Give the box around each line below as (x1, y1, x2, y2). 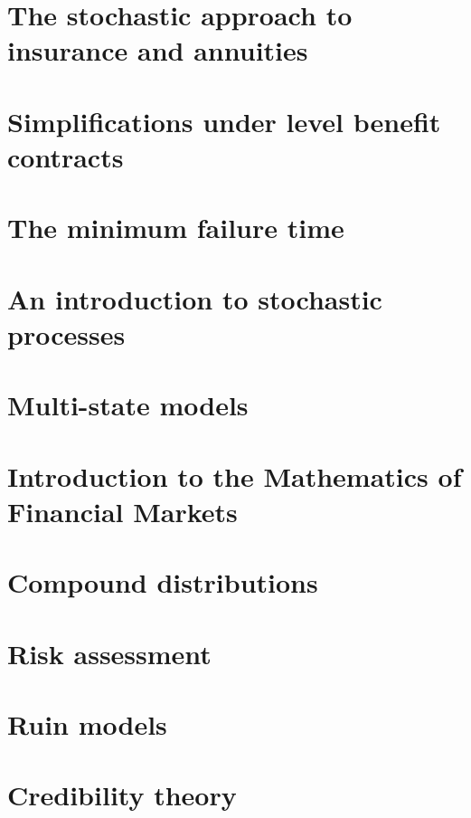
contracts (7, 138, 124, 175)
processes (7, 315, 126, 352)
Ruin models (7, 705, 167, 742)
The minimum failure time (7, 209, 344, 246)
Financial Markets (7, 492, 238, 529)
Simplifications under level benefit (7, 102, 441, 139)
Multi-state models (7, 386, 249, 423)
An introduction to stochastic (7, 280, 382, 317)
